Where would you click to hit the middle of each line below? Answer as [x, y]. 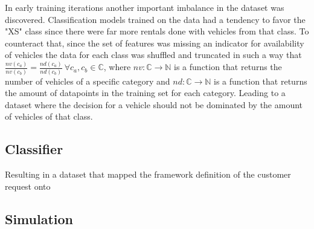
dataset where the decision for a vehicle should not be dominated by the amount [154, 104]
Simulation [39, 218]
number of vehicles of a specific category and [88, 81]
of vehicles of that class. [49, 116]
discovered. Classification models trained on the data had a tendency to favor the [155, 19]
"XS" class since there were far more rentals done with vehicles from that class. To [157, 31]
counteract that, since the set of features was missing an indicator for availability [155, 43]
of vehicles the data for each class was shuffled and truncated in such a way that [153, 55]
